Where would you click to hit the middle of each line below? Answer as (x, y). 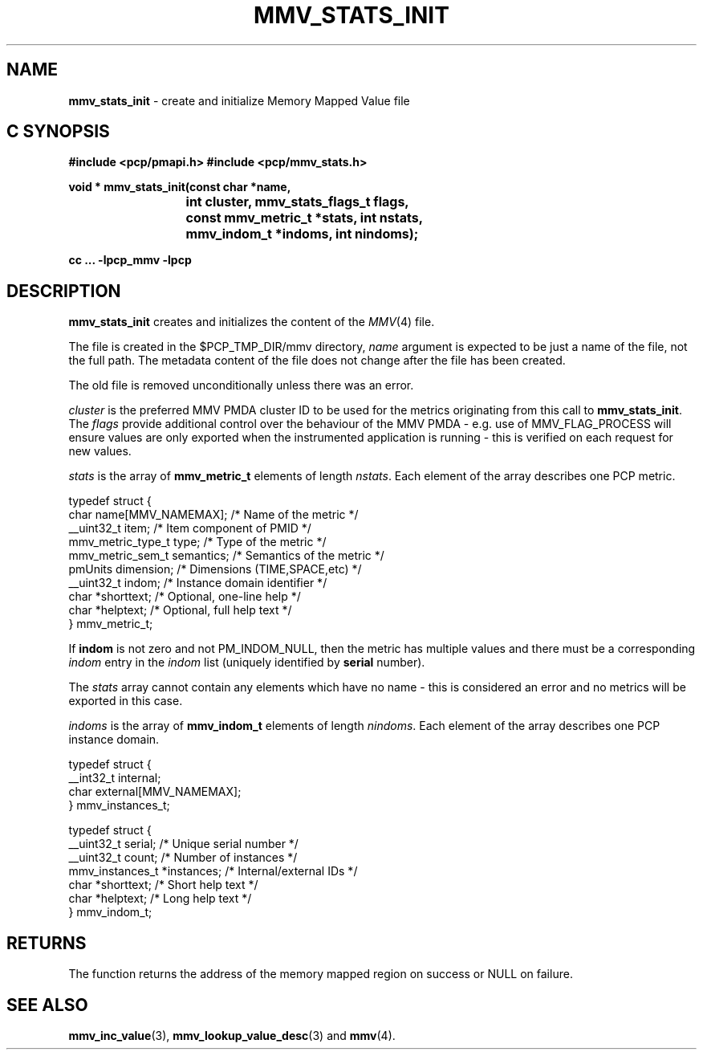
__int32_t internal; (115, 778)
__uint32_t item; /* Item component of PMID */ (190, 528)
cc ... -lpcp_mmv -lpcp (130, 260)
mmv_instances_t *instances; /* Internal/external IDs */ (213, 871)
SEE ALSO (47, 1005)
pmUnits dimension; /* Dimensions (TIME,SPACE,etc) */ (215, 569)
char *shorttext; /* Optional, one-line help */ (185, 597)
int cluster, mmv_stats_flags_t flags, (297, 202)
